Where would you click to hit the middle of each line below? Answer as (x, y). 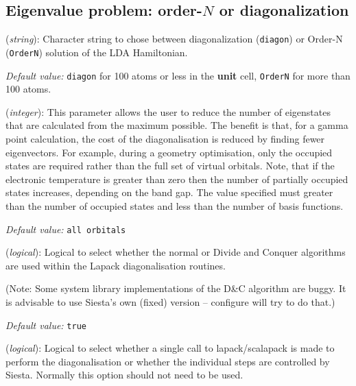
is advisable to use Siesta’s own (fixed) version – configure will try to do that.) (170, 301)
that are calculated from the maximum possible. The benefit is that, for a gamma (177, 125)
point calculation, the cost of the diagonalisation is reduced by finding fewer (165, 138)
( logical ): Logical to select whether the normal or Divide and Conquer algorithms (176, 252)
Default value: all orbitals (66, 229)
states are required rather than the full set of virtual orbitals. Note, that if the (170, 166)
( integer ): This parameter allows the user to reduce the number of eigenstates (168, 111)
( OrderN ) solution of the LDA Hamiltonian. (97, 52)
